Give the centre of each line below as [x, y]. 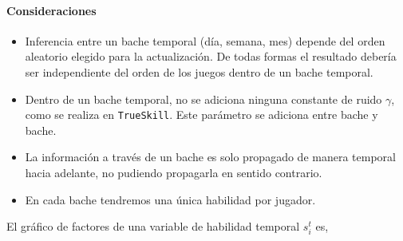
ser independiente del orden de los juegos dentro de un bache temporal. [199, 71]
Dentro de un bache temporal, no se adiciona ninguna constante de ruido [203, 99]
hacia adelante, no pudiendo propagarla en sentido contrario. [174, 173]
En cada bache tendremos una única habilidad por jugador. [170, 199]
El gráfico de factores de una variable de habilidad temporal [153, 226]
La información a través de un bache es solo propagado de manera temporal [210, 157]
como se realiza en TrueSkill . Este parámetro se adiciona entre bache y [201, 115]
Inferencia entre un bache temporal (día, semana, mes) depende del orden [205, 40]
